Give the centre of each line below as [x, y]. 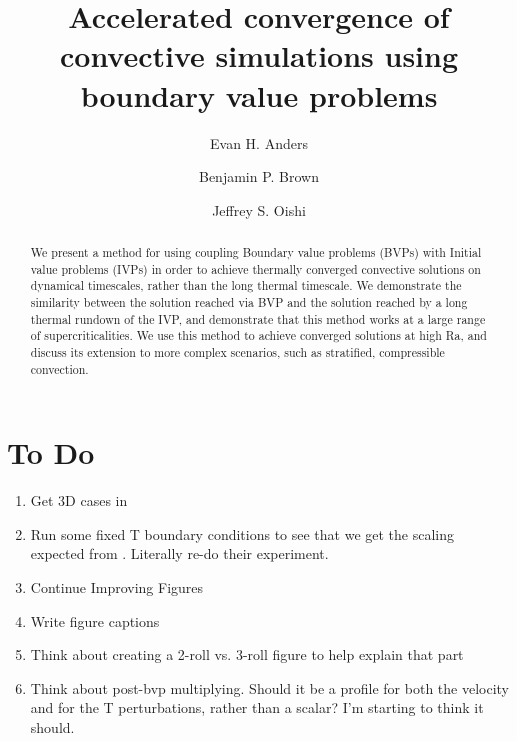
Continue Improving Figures [117, 587]
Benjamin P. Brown [259, 176]
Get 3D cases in [79, 500]
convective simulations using [259, 55]
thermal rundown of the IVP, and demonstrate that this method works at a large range [258, 318]
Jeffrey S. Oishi [259, 209]
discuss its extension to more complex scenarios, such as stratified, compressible [237, 352]
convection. [59, 368]
